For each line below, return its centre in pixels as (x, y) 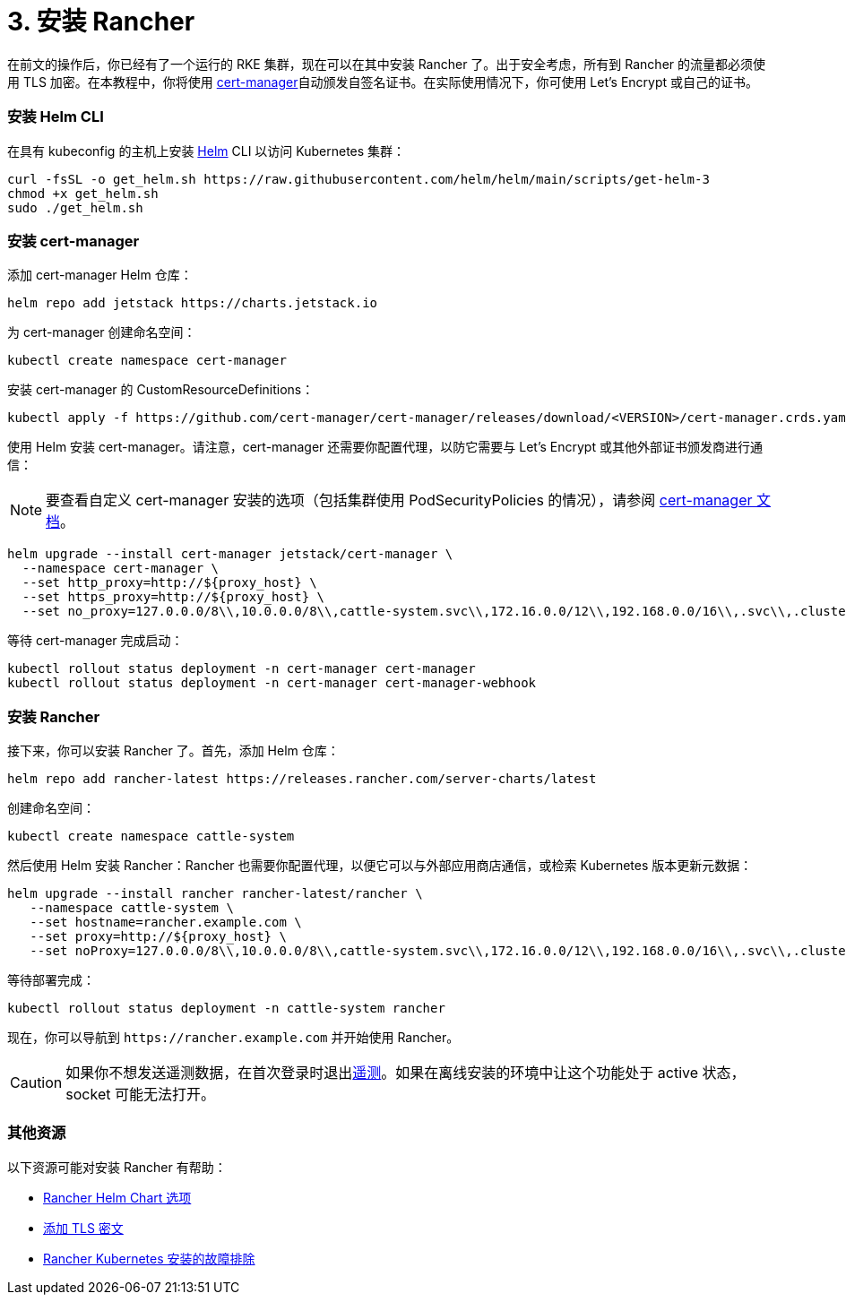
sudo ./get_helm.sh (75, 207)
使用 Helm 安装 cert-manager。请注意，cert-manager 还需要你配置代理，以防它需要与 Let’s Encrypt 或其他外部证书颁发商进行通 (385, 447)
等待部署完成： (51, 980)
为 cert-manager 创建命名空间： (102, 332)
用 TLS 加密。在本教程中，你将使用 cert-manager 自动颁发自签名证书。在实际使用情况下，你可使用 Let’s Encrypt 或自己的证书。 (383, 82)
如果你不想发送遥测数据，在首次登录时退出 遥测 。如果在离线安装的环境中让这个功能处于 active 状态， (406, 1073)
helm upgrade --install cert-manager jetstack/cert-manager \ (230, 554)
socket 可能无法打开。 (140, 1094)
